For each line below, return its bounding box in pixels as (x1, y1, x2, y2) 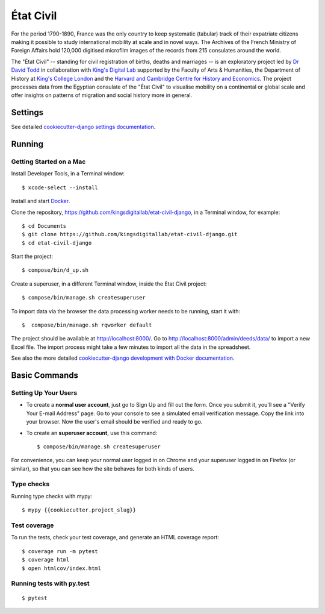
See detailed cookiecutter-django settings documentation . (11, 124, 156, 131)
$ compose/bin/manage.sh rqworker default (22, 322, 152, 328)
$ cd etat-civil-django (22, 239, 92, 246)
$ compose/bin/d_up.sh (22, 267, 89, 274)
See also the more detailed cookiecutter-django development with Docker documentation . (11, 354, 235, 362)
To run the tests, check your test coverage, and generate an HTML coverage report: (11, 534, 220, 541)
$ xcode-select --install (22, 184, 99, 191)
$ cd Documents (22, 222, 67, 229)
